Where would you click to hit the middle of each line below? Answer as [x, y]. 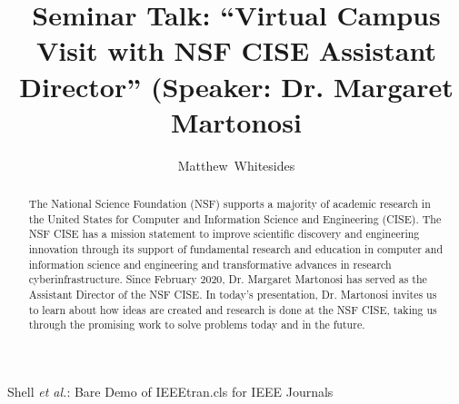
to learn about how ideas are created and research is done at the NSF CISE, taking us [233, 309]
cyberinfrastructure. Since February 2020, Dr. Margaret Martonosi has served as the [228, 279]
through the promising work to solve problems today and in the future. [197, 325]
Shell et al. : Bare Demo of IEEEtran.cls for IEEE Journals [170, 391]
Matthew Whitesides [236, 165]
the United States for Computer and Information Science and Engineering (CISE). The [235, 218]
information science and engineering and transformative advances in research [210, 264]
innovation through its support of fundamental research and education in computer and [236, 249]
